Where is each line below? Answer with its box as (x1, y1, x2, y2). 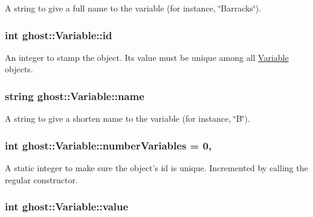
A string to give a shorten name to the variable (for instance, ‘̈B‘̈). (5, 112, 250, 125)
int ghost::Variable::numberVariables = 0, (5, 137, 212, 153)
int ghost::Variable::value (5, 199, 129, 214)
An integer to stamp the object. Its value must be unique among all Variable (5, 51, 289, 63)
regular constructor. (5, 173, 78, 186)
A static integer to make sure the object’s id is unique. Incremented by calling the (5, 162, 308, 174)
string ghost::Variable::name (5, 88, 144, 103)
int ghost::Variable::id (5, 27, 112, 42)
